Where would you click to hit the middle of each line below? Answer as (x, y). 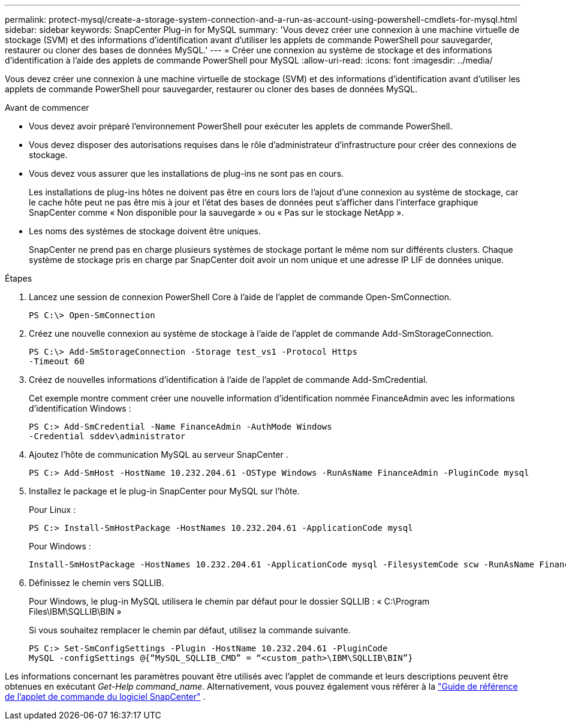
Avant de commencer (47, 108)
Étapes (19, 278)
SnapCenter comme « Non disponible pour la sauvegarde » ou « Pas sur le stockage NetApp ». (216, 212)
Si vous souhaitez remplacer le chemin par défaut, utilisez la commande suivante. (190, 630)
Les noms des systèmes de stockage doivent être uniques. (145, 231)
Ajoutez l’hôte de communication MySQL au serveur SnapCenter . (159, 454)
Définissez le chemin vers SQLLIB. (97, 583)
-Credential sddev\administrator (107, 436)
